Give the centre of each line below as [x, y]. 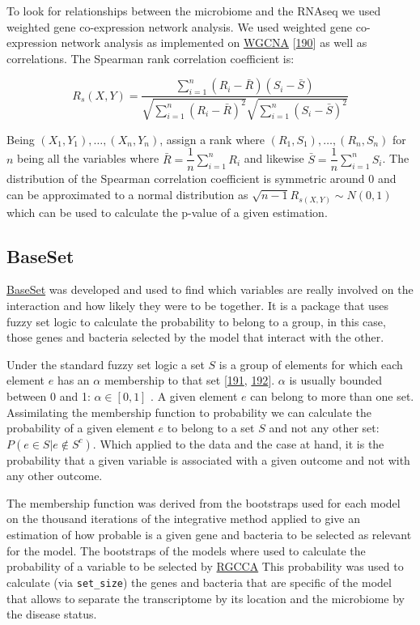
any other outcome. [55, 476]
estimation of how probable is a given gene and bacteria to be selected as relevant [209, 535]
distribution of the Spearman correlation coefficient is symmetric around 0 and [202, 179]
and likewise [274, 158]
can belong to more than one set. [332, 395]
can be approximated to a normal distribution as [127, 195]
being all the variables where [88, 158]
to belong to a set [211, 428]
